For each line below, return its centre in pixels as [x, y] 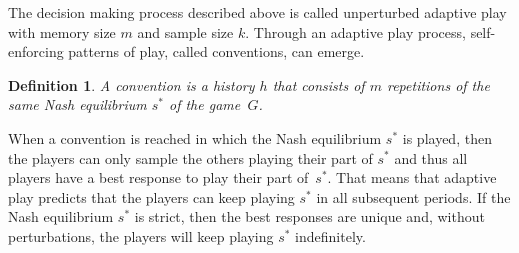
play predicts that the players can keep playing [151, 196]
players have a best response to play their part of [158, 177]
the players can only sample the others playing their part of [190, 157]
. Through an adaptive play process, [355, 31]
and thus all [431, 157]
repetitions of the [438, 84]
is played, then [447, 137]
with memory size [62, 31]
